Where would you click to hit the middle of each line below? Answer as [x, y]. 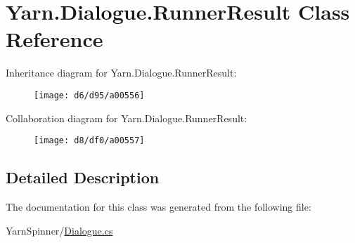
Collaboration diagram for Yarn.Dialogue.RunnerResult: [127, 118]
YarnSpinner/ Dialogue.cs [59, 230]
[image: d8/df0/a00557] [89, 141]
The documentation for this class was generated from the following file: [159, 207]
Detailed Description [83, 177]
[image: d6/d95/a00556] [89, 95]
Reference [54, 39]
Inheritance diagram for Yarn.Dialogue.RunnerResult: [121, 73]
